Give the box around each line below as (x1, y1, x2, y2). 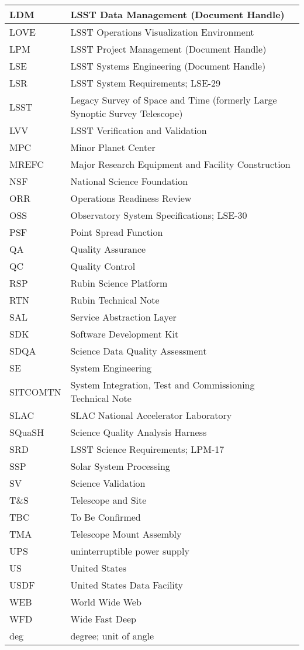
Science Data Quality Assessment (70, 344, 207, 357)
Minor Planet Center (70, 140, 156, 154)
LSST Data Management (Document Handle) (70, 8, 285, 21)
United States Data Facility (70, 578, 183, 591)
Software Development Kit (70, 327, 179, 341)
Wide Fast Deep (70, 612, 136, 625)
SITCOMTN (9, 384, 61, 398)
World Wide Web (70, 595, 141, 608)
